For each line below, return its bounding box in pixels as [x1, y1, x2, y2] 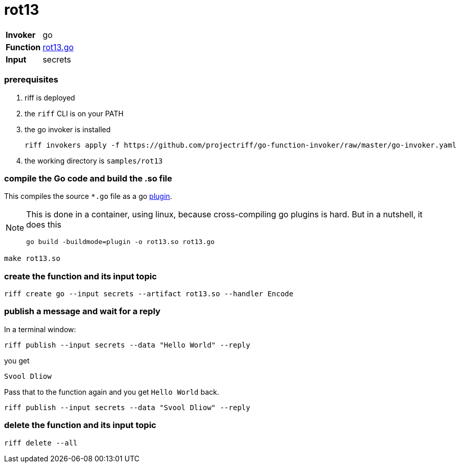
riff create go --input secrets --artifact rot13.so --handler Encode [4, 290, 294, 298]
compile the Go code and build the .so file [4, 173, 173, 184]
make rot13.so [4, 254, 60, 263]
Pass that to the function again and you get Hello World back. [4, 387, 219, 396]
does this [26, 219, 61, 230]
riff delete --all [4, 438, 78, 447]
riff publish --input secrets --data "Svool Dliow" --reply [4, 403, 250, 412]
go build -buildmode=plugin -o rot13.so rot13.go [26, 238, 215, 246]
